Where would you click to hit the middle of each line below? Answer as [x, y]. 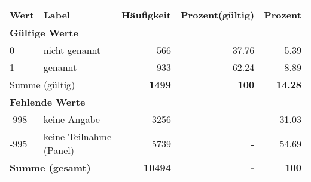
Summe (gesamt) [50, 167]
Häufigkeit [147, 15]
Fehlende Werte [48, 102]
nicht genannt [72, 50]
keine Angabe [71, 119]
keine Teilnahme [77, 136]
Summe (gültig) [42, 84]
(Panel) [59, 150]
